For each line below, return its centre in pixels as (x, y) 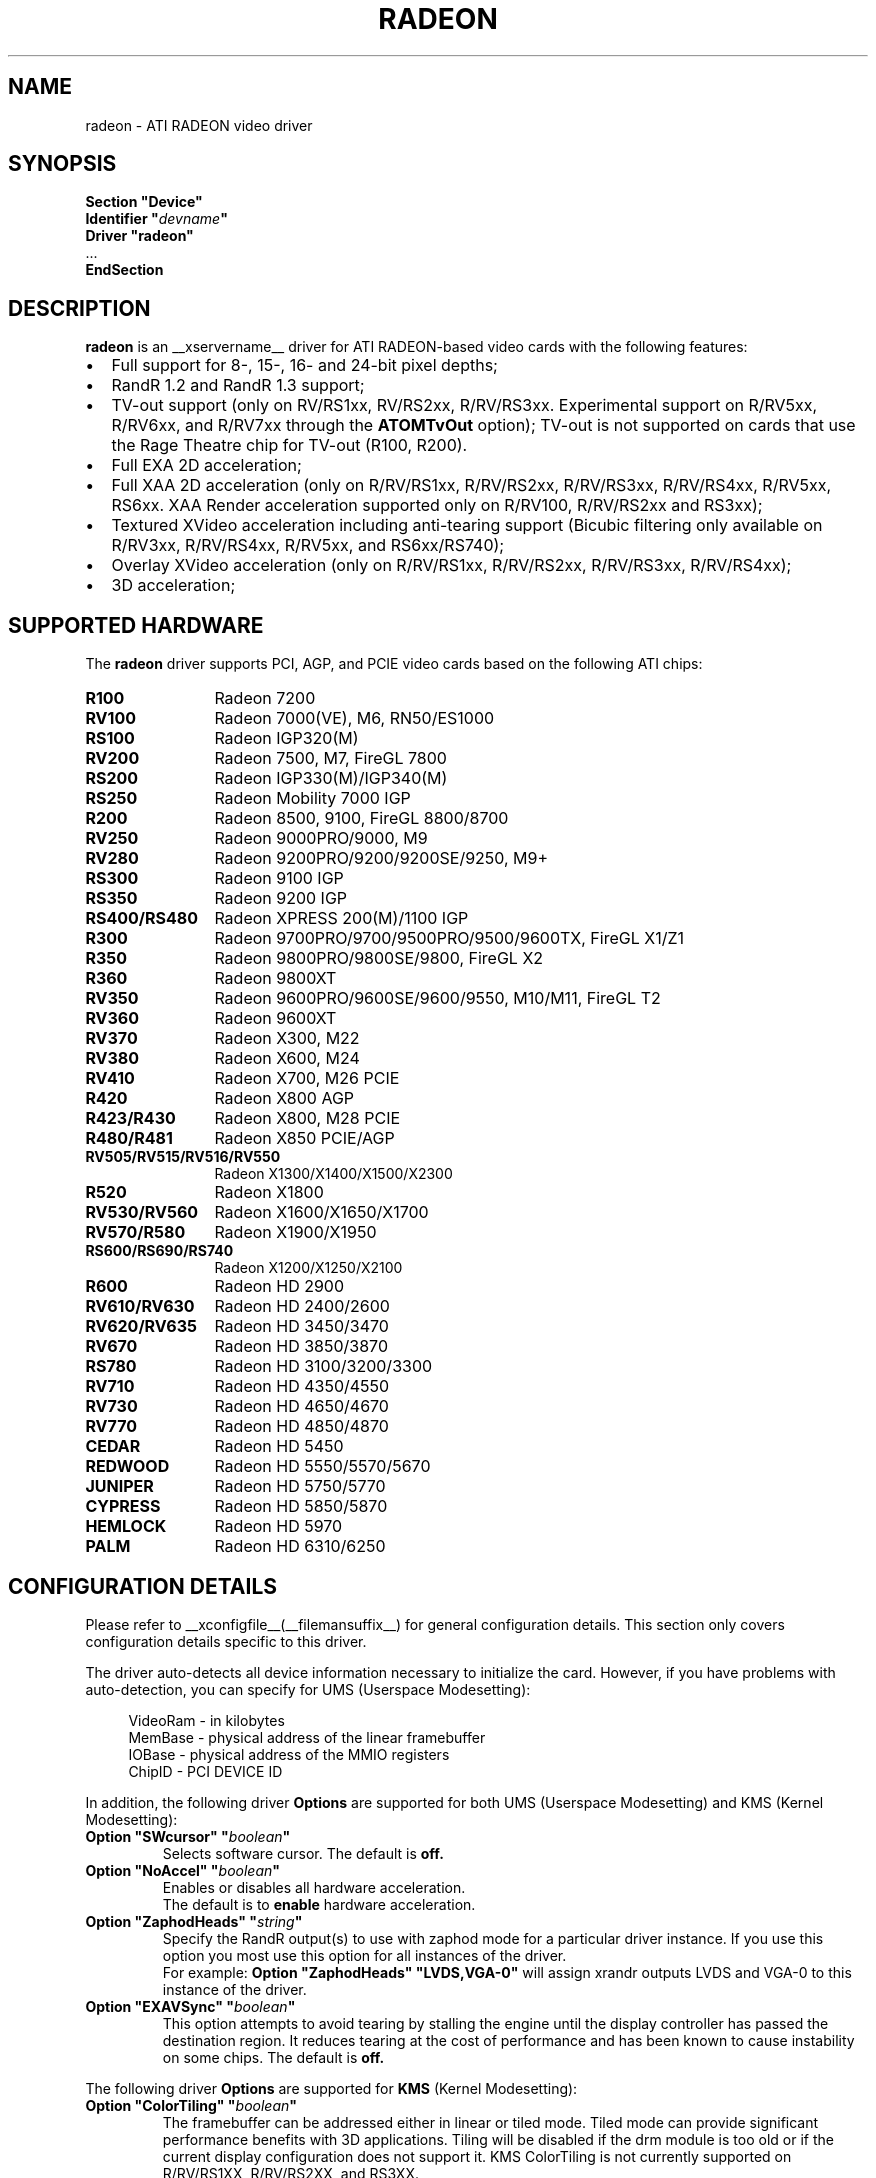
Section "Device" (144, 202)
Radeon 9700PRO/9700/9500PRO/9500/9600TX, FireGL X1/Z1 (449, 938)
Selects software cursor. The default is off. (303, 1853)
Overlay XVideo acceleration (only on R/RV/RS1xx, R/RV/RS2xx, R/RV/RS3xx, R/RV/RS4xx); (451, 565)
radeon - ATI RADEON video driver (199, 125)
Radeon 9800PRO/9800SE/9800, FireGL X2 (379, 958)
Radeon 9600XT (275, 1018)
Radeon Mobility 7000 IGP (312, 798)
